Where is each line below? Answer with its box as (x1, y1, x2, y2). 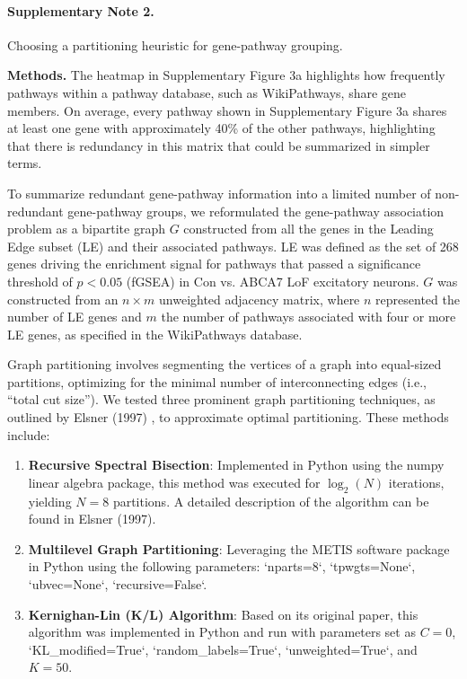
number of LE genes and (7, 307, 142, 326)
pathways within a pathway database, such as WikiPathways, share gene (7, 83, 407, 101)
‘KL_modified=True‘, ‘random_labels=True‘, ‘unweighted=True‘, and (28, 639, 418, 658)
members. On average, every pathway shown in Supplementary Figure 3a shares (7, 101, 447, 119)
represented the (375, 289, 460, 308)
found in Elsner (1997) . (28, 509, 156, 528)
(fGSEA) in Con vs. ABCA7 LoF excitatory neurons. (126, 271, 419, 290)
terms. (7, 154, 42, 172)
